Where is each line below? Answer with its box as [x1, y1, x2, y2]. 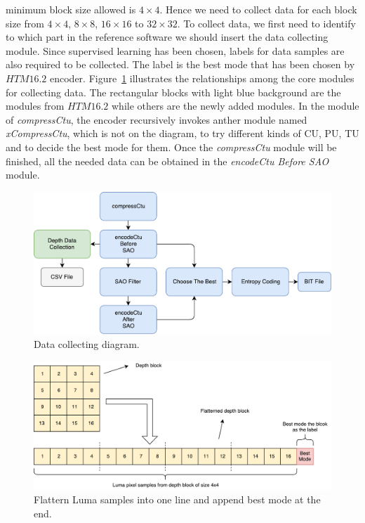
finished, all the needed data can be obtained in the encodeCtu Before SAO [6, 153, 329, 168]
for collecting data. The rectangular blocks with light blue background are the [6, 84, 341, 99]
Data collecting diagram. [34, 337, 140, 351]
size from [6, 15, 44, 30]
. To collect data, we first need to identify [177, 15, 356, 30]
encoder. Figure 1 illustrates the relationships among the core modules [49, 70, 354, 85]
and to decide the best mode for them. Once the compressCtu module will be [6, 139, 337, 154]
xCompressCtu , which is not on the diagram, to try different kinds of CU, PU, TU [6, 126, 359, 141]
